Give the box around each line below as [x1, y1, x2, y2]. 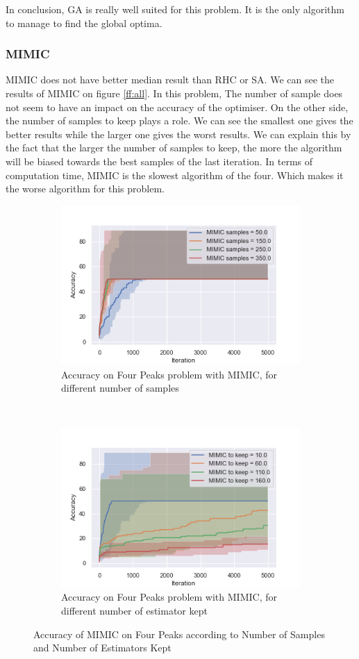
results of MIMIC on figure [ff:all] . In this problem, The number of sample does [6, 86, 343, 100]
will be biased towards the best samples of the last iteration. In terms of [6, 153, 313, 168]
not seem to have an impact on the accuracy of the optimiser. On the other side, [6, 99, 349, 114]
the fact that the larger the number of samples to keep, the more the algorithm [6, 140, 342, 155]
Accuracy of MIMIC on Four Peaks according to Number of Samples [33, 626, 325, 641]
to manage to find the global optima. [6, 15, 162, 30]
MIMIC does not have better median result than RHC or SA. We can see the [6, 72, 335, 87]
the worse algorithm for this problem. [6, 181, 165, 196]
